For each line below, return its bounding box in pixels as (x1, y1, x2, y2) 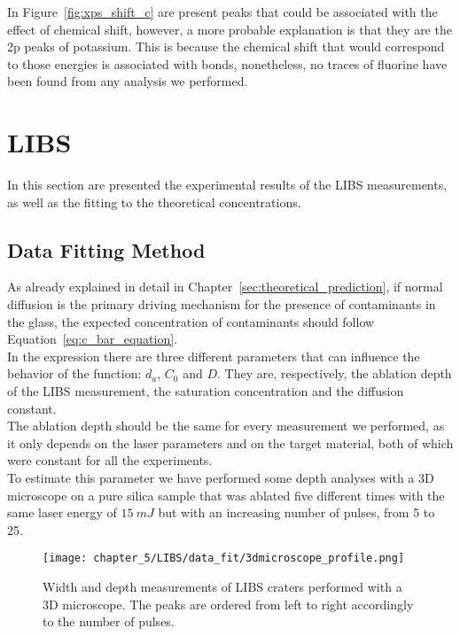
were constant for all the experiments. (7, 451, 213, 469)
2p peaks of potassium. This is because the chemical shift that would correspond (7, 37, 445, 56)
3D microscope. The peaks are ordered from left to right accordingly (43, 594, 414, 613)
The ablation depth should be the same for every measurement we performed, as (7, 416, 445, 435)
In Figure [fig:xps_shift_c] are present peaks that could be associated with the (7, 3, 438, 20)
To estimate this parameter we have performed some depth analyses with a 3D (7, 469, 434, 487)
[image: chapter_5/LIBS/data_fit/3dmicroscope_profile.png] (43, 552, 405, 565)
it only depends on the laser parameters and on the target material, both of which (7, 433, 454, 452)
